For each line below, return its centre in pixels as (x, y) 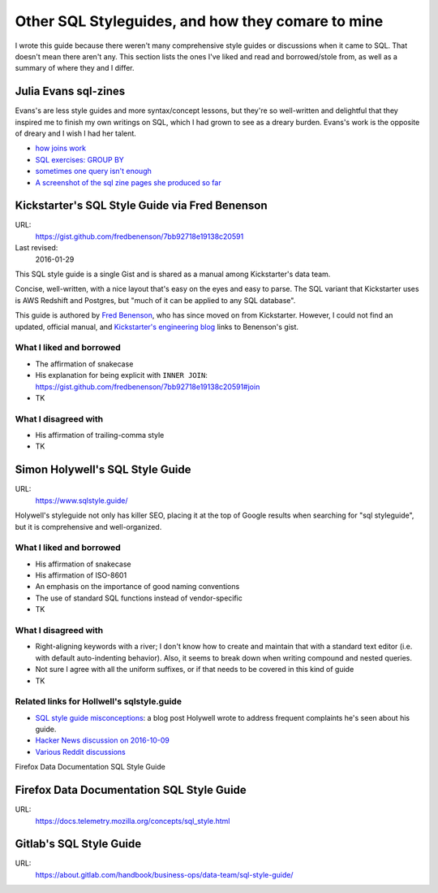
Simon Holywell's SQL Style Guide (103, 470)
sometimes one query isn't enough (93, 171)
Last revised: (36, 248)
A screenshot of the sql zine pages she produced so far (129, 182)
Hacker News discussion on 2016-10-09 (102, 740)
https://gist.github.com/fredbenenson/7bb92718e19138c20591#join (148, 387)
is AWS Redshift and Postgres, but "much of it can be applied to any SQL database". (155, 300)
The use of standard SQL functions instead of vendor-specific (139, 598)
